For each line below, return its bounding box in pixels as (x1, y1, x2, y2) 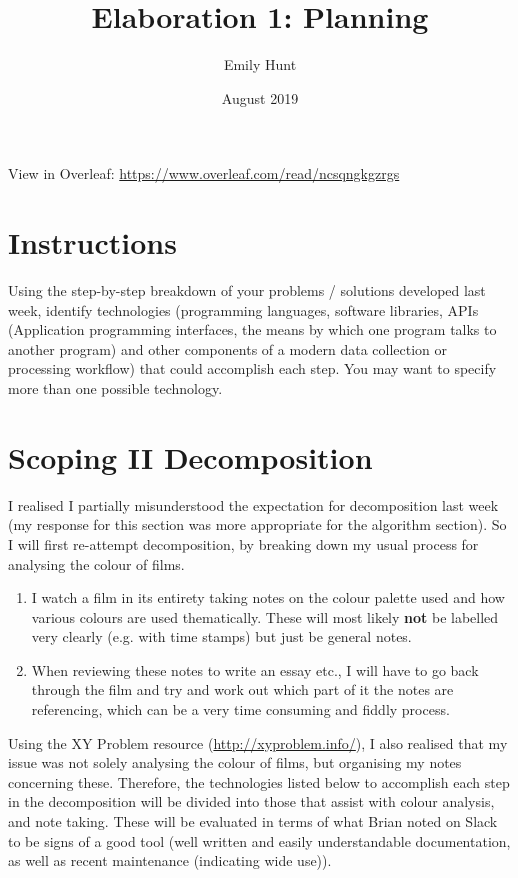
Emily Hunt (223, 54, 297, 75)
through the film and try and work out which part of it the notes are (31, 679, 454, 700)
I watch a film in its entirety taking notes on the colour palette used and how (31, 587, 505, 608)
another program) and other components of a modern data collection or (8, 338, 447, 359)
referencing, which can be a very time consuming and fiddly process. (31, 699, 450, 720)
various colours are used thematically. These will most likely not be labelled (31, 606, 499, 627)
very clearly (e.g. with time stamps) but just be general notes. (31, 626, 412, 647)
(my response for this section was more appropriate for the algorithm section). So (8, 514, 507, 535)
